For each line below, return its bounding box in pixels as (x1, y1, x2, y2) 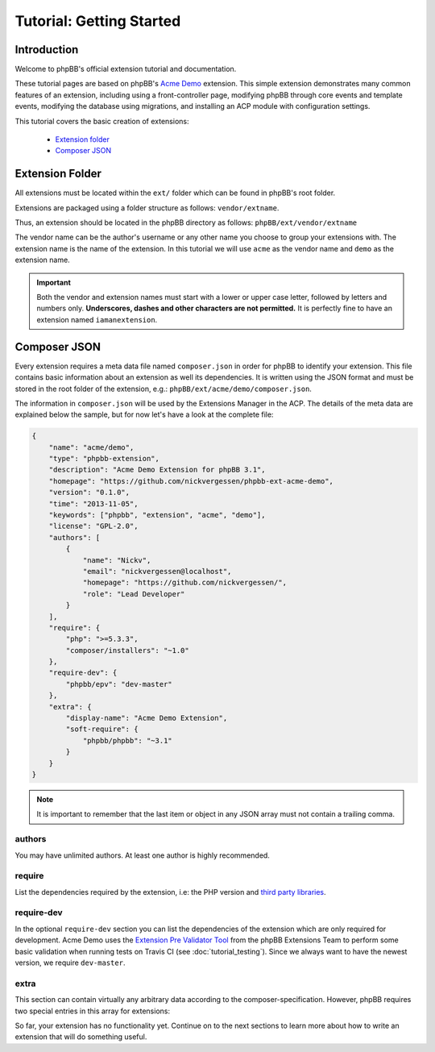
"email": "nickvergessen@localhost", (82, 567, 232, 576)
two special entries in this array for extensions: (14, 1006, 171, 1016)
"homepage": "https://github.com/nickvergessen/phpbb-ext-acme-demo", (48, 476, 334, 485)
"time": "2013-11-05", (48, 499, 139, 508)
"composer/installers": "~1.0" (65, 646, 189, 655)
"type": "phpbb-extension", (48, 454, 160, 464)
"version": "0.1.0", (48, 488, 130, 497)
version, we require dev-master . (14, 958, 126, 967)
